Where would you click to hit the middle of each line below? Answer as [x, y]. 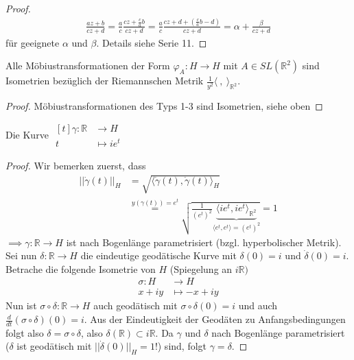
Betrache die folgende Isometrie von [81, 268]
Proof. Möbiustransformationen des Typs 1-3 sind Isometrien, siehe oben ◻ [164, 105]
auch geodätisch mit [135, 305]
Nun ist [21, 305]
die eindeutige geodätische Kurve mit [158, 255]
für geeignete [33, 42]
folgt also [25, 332]
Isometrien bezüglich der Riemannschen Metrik [105, 81]
